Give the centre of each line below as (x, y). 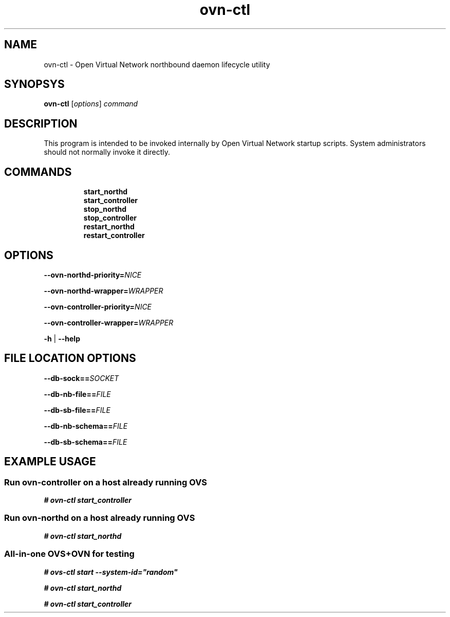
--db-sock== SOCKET (81, 378)
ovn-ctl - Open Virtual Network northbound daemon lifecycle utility (157, 64)
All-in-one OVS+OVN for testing (69, 554)
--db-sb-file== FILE (77, 410)
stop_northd (105, 209)
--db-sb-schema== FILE (86, 442)
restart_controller (114, 235)
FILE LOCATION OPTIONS (70, 358)
